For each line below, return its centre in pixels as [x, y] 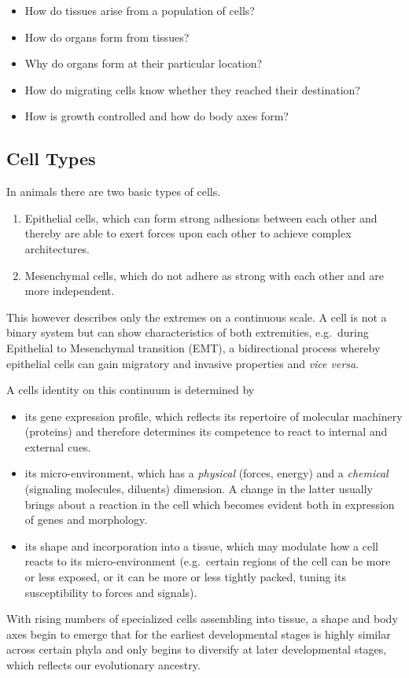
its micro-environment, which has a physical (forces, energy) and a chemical [206, 473]
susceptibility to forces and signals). [111, 592]
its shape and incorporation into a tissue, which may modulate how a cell [201, 545]
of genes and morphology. [86, 520]
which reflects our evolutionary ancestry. [103, 665]
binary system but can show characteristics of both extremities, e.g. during [188, 332]
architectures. [57, 248]
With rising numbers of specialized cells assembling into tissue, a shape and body [202, 619]
